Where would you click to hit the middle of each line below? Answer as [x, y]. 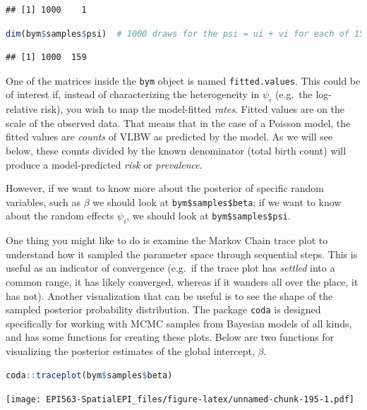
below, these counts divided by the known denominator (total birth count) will [176, 151]
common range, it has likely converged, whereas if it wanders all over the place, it [182, 282]
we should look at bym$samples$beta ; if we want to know [217, 201]
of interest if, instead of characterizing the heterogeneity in [133, 94]
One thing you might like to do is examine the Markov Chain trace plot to [167, 240]
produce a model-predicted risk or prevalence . [104, 164]
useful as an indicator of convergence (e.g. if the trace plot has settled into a [170, 268]
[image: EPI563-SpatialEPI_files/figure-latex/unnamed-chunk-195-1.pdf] [180, 400]
